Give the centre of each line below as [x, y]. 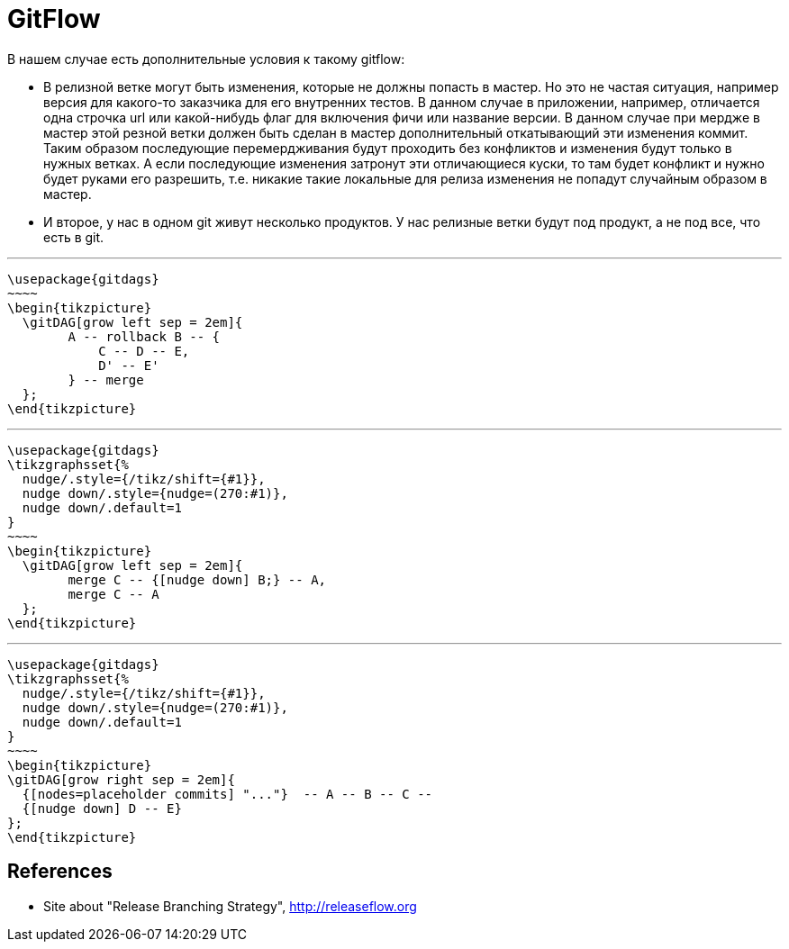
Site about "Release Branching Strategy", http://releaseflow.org [230, 906]
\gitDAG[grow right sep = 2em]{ [121, 779]
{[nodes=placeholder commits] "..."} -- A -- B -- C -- [227, 794]
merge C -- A [113, 594]
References [60, 872]
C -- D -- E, [144, 351]
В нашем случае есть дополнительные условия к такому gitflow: [206, 59]
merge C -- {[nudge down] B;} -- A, [197, 579]
